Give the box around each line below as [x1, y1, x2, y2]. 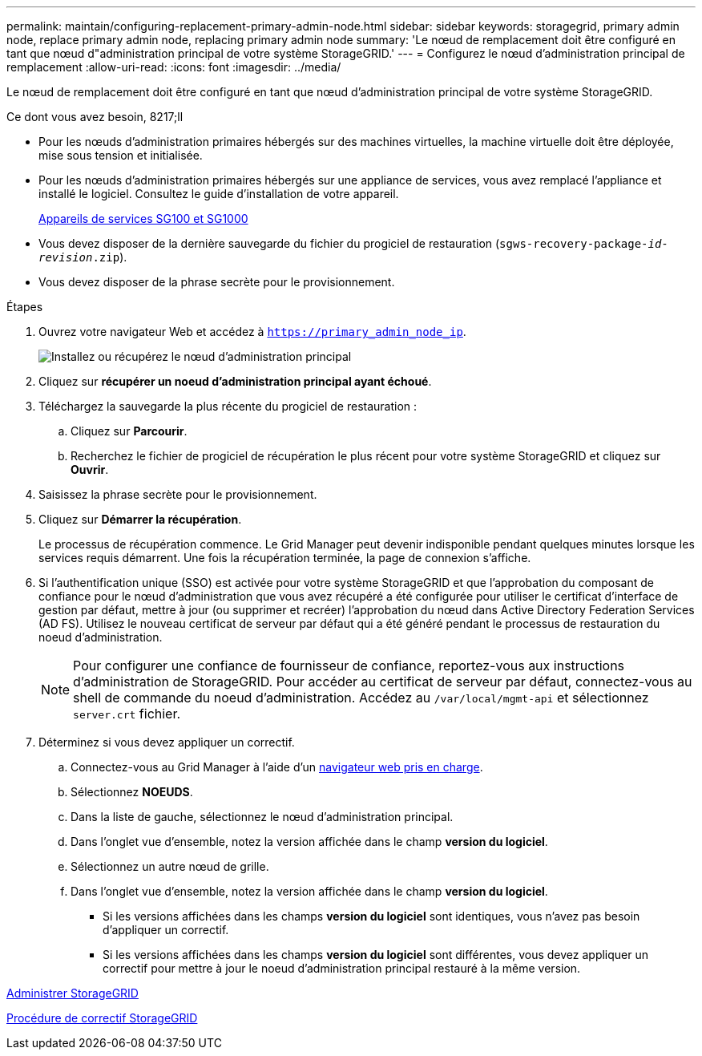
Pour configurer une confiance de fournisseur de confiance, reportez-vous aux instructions [73, 657, 625, 674]
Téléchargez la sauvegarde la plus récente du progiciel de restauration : [38, 399, 418, 413]
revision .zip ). [38, 250, 127, 264]
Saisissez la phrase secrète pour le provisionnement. [38, 488, 317, 501]
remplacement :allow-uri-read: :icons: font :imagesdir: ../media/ [6, 60, 341, 74]
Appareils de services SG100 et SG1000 [38, 212, 248, 225]
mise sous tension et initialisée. [38, 148, 203, 162]
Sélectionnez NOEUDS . [71, 785, 193, 799]
